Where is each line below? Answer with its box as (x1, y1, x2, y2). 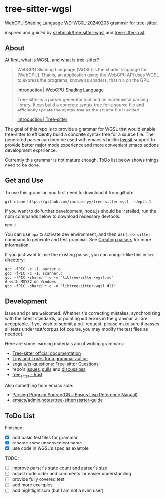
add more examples (12, 482, 53, 488)
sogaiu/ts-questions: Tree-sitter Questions (12, 361, 99, 367)
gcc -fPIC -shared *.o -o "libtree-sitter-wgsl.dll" (5, 283, 116, 288)
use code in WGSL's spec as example (12, 445, 89, 451)
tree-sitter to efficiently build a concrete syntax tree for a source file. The (5, 131, 154, 137)
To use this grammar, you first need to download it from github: (5, 189, 134, 195)
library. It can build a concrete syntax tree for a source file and (17, 102, 144, 108)
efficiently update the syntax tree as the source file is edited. (17, 107, 141, 112)
